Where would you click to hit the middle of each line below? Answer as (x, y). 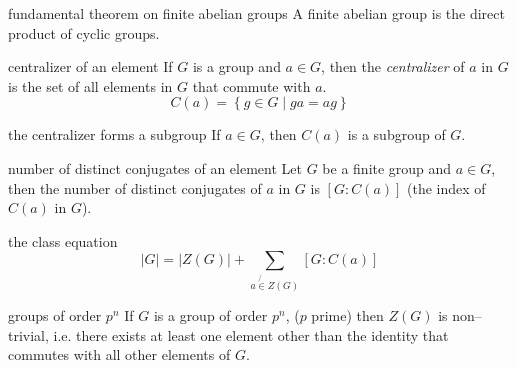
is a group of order (210, 315)
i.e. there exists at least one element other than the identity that (251, 334)
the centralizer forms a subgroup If (114, 134)
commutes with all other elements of (119, 354)
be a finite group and (387, 167)
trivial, (28, 334)
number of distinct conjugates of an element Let (155, 167)
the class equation (63, 240)
